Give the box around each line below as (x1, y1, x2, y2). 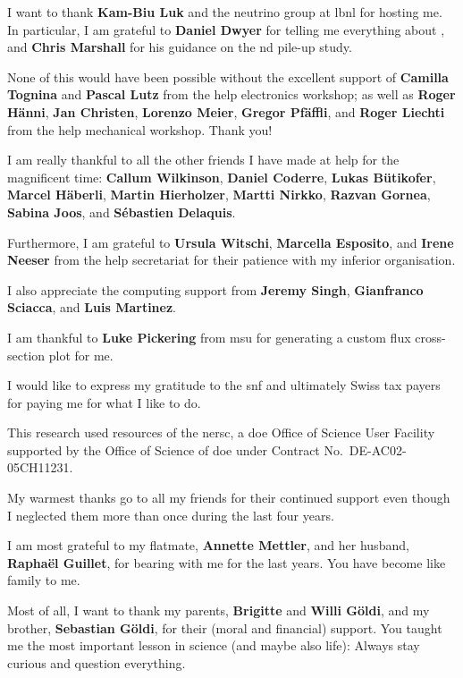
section (7, 345, 46, 364)
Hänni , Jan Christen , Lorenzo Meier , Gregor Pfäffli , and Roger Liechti (7, 102, 445, 121)
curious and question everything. (7, 653, 186, 672)
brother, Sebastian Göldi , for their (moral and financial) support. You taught (7, 618, 442, 637)
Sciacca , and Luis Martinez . (7, 298, 177, 317)
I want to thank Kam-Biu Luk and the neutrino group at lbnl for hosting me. (7, 3, 442, 21)
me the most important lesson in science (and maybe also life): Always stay (7, 636, 420, 655)
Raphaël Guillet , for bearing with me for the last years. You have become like (7, 553, 446, 572)
